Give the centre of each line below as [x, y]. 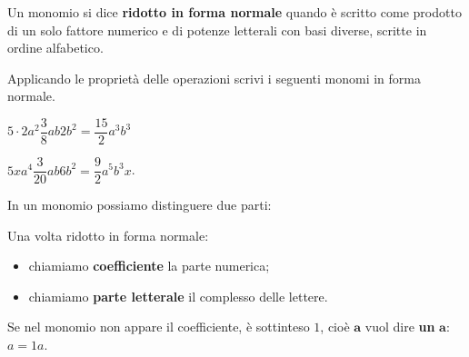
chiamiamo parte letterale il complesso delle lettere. [178, 296]
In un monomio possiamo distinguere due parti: [140, 205]
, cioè [335, 327]
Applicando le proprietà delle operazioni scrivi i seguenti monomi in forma [214, 78]
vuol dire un [400, 327]
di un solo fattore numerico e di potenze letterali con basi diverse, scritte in [217, 30]
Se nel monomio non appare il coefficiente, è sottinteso [159, 327]
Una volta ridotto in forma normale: [108, 235]
